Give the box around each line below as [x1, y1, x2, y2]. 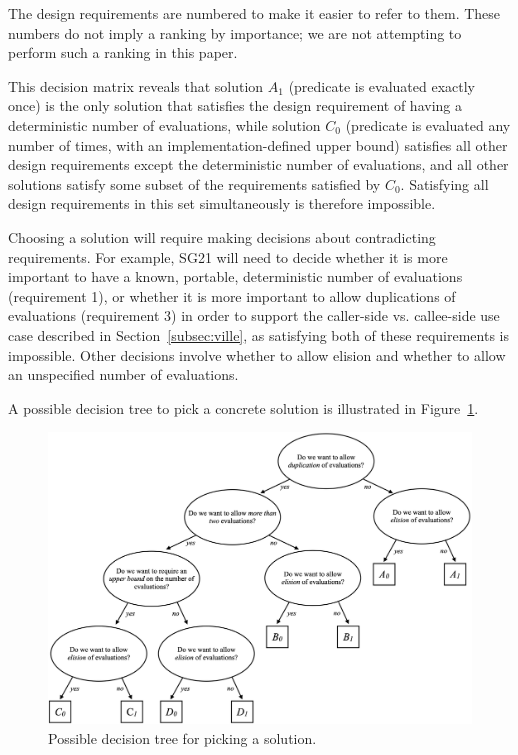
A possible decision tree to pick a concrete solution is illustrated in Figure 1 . [8, 397, 479, 418]
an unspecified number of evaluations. [8, 364, 239, 385]
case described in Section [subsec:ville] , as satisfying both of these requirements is [8, 324, 509, 345]
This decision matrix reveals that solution [8, 75, 264, 96]
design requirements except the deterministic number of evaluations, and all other [8, 154, 509, 175]
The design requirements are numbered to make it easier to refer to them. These [8, 3, 501, 23]
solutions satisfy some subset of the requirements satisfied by [8, 173, 381, 194]
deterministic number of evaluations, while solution [8, 114, 321, 135]
